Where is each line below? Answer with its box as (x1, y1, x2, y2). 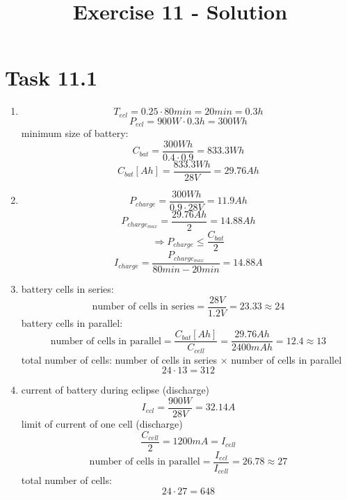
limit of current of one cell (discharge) (21, 417, 183, 431)
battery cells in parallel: (21, 315, 123, 330)
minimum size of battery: (21, 126, 129, 140)
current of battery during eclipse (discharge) (21, 382, 210, 397)
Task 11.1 (5, 63, 98, 92)
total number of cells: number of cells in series (21, 352, 217, 366)
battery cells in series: (21, 282, 114, 296)
